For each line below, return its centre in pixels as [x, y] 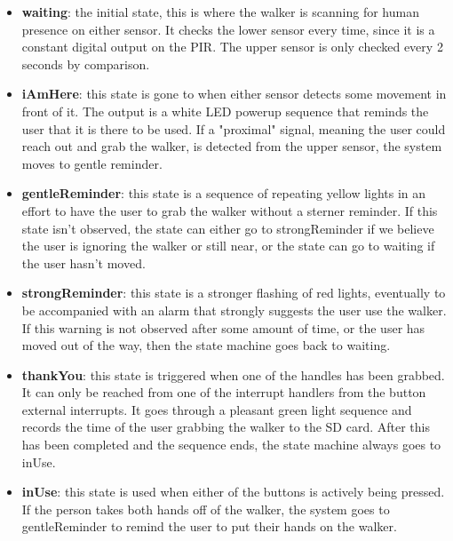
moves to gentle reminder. [92, 163]
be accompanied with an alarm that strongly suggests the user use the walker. [234, 310]
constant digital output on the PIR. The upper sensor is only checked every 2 [232, 47]
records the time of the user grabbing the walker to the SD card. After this [226, 427]
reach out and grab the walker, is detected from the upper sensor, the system [232, 146]
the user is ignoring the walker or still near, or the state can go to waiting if [228, 246]
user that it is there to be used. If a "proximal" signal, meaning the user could [234, 128]
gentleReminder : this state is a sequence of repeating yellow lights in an [224, 193]
